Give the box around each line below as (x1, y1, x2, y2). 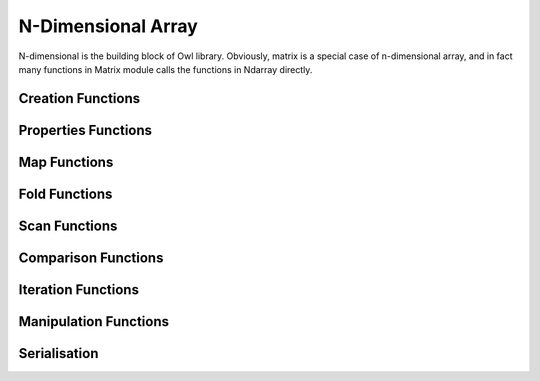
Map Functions (18, 153, 114, 170)
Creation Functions (18, 90, 141, 107)
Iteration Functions (18, 281, 140, 298)
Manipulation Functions (18, 313, 170, 330)
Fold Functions (18, 185, 113, 202)
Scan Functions (18, 217, 118, 234)
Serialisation (18, 345, 99, 362)
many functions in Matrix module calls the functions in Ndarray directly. (18, 63, 313, 75)
